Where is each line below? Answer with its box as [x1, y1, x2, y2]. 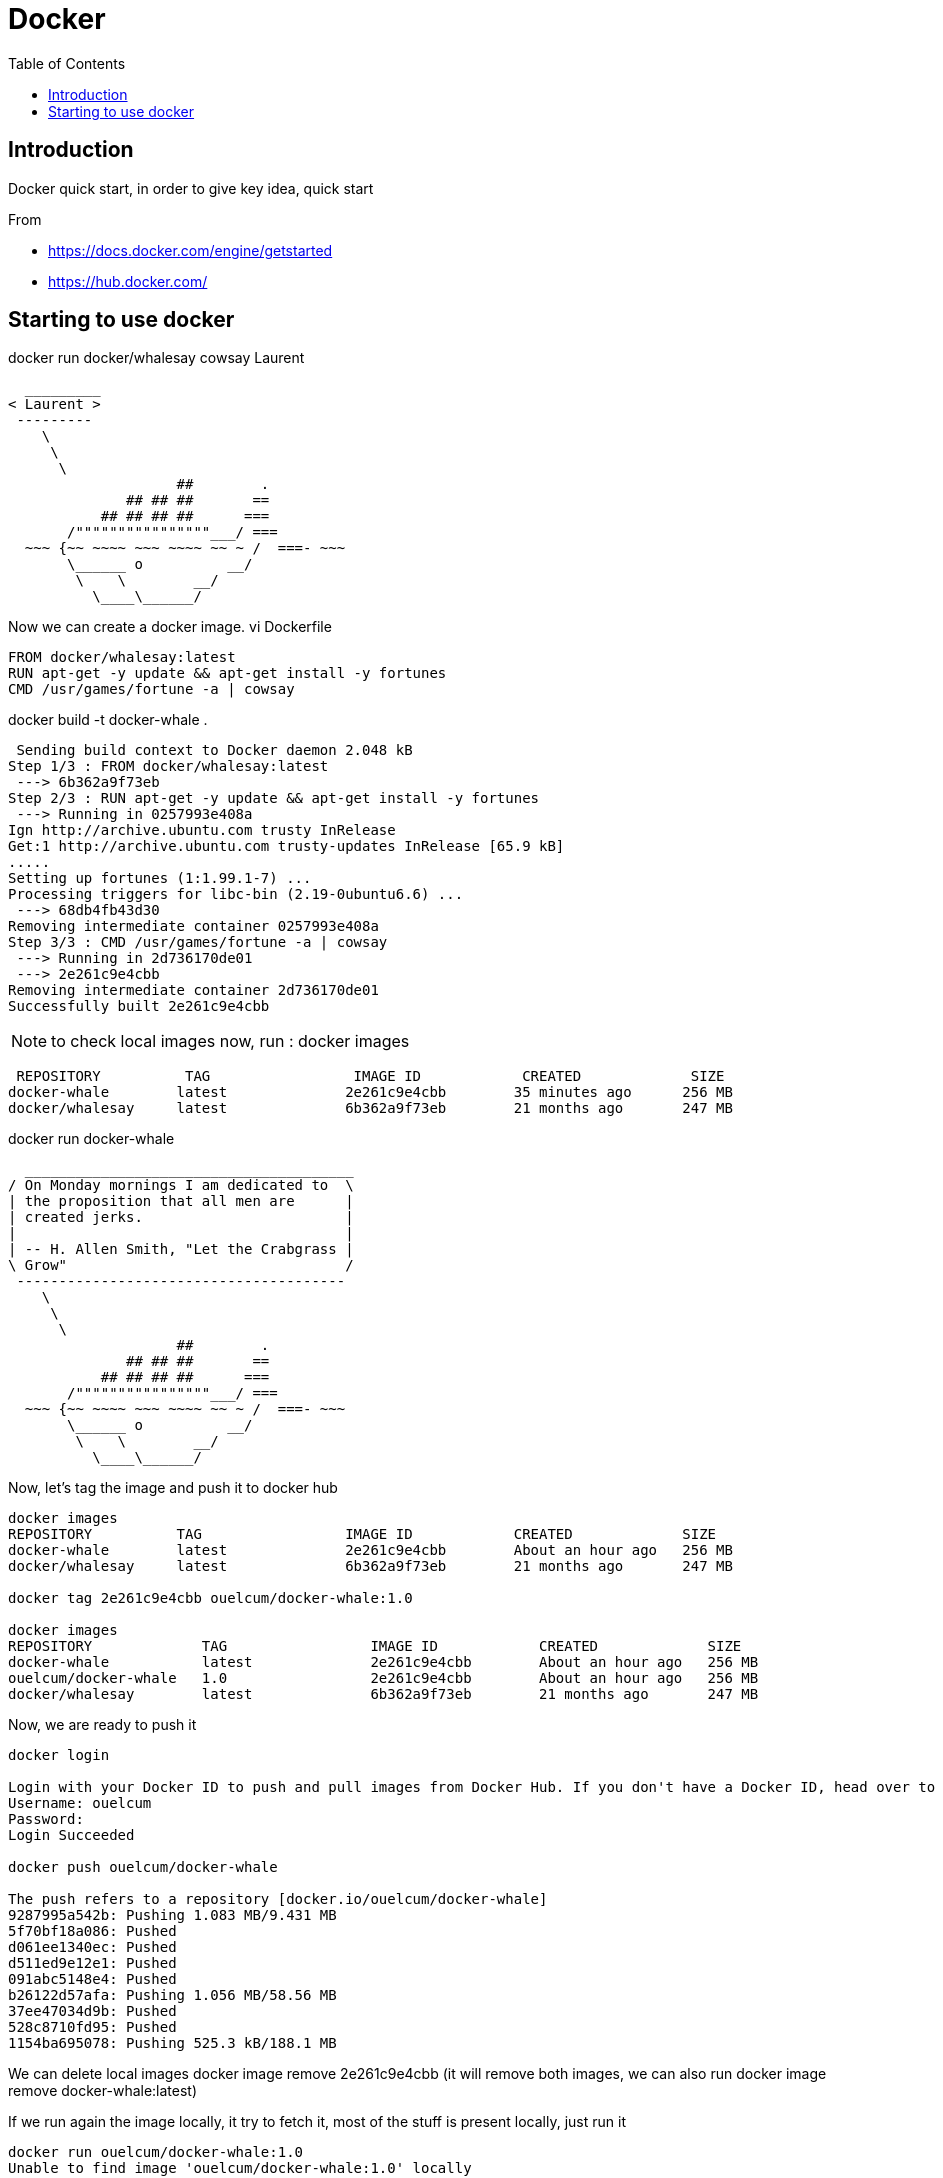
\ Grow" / [8, 1257, 354, 1274]
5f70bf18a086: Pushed [8, 1923, 177, 1940]
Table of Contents [8, 54, 126, 72]
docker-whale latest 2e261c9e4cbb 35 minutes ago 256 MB [8, 1084, 733, 1101]
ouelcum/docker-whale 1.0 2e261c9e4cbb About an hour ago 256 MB [8, 1670, 759, 1687]
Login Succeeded [8, 1827, 135, 1844]
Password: [8, 1811, 84, 1828]
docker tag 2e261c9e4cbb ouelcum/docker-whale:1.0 [8, 1590, 413, 1607]
